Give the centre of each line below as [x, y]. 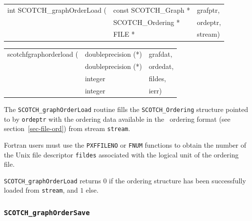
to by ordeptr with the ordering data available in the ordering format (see [117, 119]
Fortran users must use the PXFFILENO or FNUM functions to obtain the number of [125, 144]
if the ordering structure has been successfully [178, 180]
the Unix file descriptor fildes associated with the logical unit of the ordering [121, 154]
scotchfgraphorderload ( [43, 54]
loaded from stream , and [41, 190]
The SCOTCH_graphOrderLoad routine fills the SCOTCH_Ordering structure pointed [126, 109]
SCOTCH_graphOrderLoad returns [52, 180]
